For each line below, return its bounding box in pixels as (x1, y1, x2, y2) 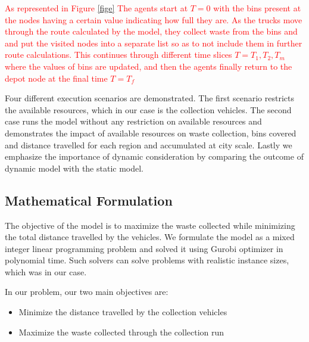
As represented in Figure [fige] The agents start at (5, 2, 188, 14)
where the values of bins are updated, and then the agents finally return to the (5, 60, 292, 72)
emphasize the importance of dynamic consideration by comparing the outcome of (5, 150, 304, 163)
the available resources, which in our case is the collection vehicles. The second (5, 103, 292, 116)
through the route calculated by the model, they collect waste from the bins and (5, 25, 298, 38)
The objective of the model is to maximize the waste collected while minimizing (5, 219, 295, 231)
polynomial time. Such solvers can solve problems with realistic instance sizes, (5, 254, 289, 266)
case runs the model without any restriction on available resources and (5, 115, 262, 128)
